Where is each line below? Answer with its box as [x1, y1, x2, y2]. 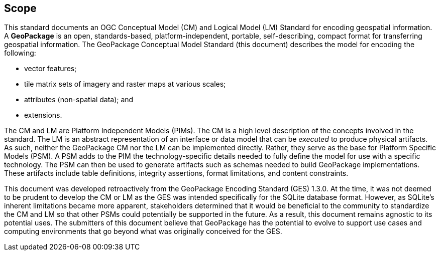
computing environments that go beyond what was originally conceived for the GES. [4, 227, 282, 236]
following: [4, 49, 36, 58]
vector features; [24, 64, 77, 73]
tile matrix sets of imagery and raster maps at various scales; [24, 80, 226, 89]
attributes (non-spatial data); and [24, 95, 134, 104]
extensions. [24, 111, 62, 120]
